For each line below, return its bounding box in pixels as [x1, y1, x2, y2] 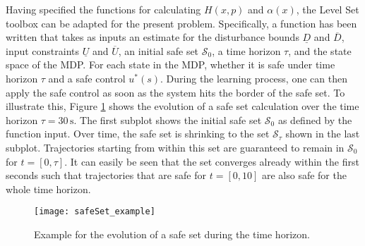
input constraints [6, 43, 80, 58]
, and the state [288, 43, 352, 58]
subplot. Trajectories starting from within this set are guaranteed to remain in [6, 140, 345, 154]
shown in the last [285, 126, 360, 141]
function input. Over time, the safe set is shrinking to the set [6, 126, 270, 141]
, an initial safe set [118, 43, 199, 58]
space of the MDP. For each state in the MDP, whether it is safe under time [6, 57, 335, 72]
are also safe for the [261, 168, 347, 183]
